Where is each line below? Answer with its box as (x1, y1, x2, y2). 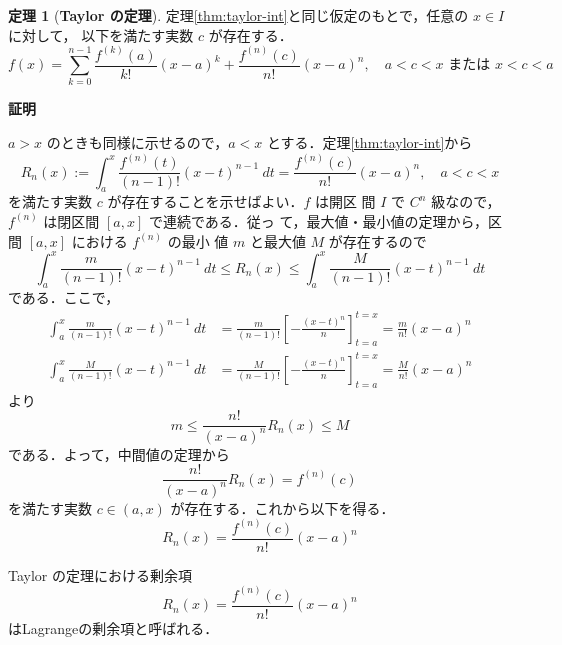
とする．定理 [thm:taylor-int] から (266, 132, 473, 153)
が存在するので (328, 230, 427, 251)
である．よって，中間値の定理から (8, 443, 230, 464)
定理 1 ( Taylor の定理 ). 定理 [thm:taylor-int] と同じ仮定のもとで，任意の (8, 5, 469, 25)
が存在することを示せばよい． (107, 191, 304, 212)
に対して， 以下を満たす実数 (8, 24, 194, 45)
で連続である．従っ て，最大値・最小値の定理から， (148, 210, 489, 231)
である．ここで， (8, 287, 120, 308)
